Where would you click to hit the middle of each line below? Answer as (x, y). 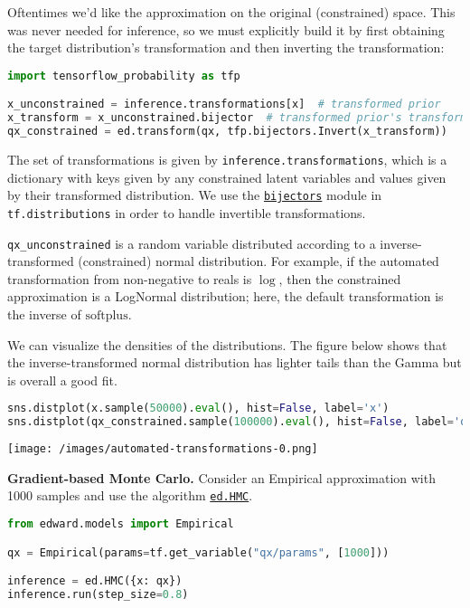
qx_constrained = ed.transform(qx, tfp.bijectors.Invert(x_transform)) (227, 132)
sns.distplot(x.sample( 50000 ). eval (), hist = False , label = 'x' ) (198, 408)
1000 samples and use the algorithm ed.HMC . (130, 495)
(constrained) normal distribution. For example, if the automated (258, 261)
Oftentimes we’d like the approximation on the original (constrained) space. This (231, 12)
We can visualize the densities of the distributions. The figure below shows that (227, 344)
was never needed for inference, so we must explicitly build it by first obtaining (226, 29)
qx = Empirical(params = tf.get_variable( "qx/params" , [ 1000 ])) (198, 552)
